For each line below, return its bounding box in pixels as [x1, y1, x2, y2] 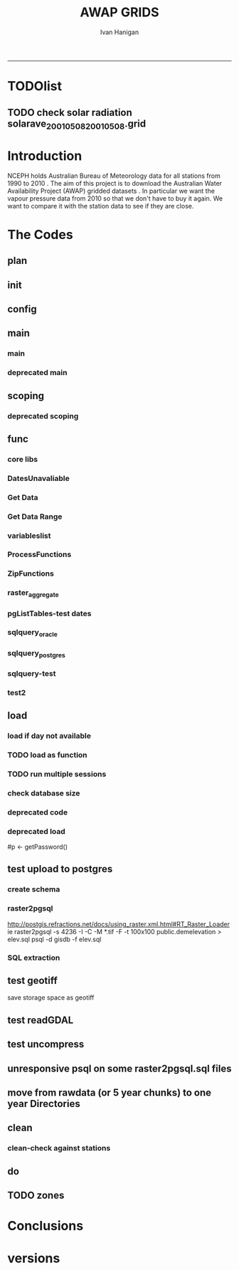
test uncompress [7, 1038, 85, 1050]
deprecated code [7, 807, 68, 817]
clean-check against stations [7, 1143, 111, 1153]
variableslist [7, 531, 51, 541]
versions [7, 1250, 60, 1266]
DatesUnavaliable [7, 473, 70, 483]
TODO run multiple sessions [7, 769, 107, 779]
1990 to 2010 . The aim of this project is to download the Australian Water [7, 179, 223, 187]
